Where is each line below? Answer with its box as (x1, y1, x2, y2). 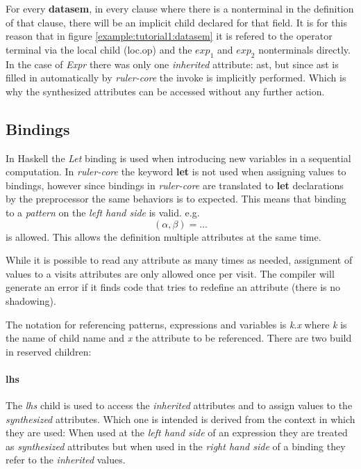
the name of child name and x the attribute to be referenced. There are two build (6, 331, 352, 345)
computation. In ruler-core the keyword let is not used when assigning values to (6, 164, 346, 179)
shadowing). (6, 293, 56, 308)
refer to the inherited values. (6, 452, 126, 467)
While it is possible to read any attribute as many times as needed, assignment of (6, 253, 353, 267)
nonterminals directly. (258, 42, 351, 56)
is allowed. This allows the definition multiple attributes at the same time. (6, 229, 321, 244)
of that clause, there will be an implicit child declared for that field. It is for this (6, 15, 347, 29)
